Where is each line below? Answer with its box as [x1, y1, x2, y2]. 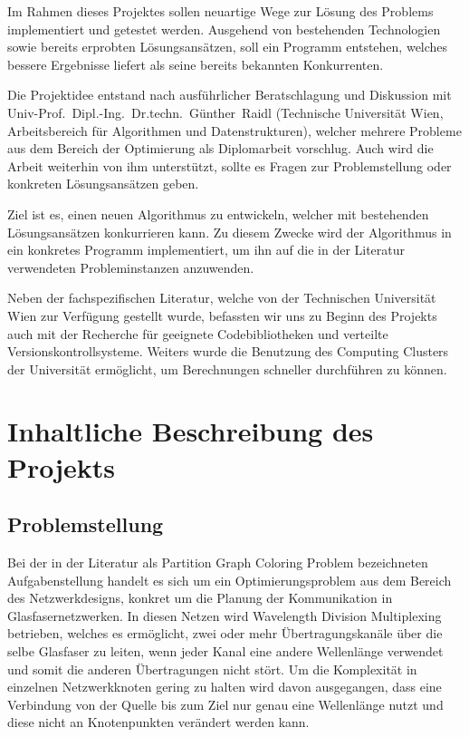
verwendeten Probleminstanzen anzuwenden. [7, 257, 254, 276]
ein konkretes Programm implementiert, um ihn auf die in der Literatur [7, 240, 406, 259]
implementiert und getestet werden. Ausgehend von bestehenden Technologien [7, 19, 441, 38]
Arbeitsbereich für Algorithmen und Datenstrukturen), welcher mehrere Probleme [7, 121, 462, 140]
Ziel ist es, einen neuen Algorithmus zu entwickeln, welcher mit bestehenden [7, 204, 429, 223]
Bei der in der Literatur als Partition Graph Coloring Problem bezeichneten [7, 553, 428, 572]
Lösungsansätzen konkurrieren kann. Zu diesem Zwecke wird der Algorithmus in [7, 222, 452, 241]
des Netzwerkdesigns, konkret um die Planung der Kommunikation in [7, 588, 393, 607]
